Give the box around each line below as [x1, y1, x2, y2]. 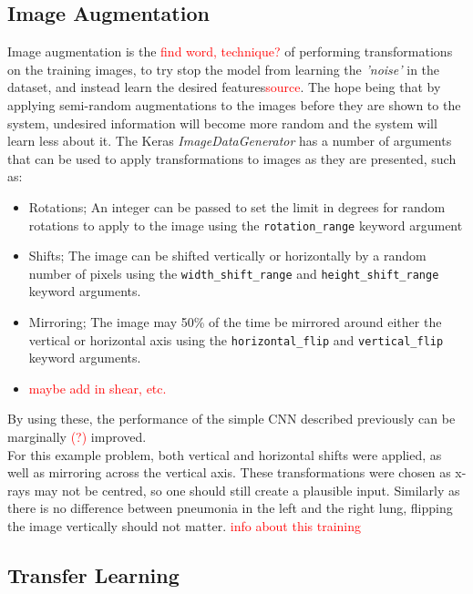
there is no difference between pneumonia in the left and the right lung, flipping [7, 498, 453, 517]
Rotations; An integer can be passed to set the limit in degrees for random [28, 197, 446, 216]
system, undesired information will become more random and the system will [7, 113, 437, 132]
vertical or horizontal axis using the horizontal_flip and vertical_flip [28, 330, 444, 349]
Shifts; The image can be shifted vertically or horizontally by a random [28, 246, 427, 265]
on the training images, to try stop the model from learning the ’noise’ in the [7, 59, 440, 78]
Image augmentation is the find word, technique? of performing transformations [7, 42, 453, 61]
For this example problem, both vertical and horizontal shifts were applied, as [7, 445, 442, 464]
